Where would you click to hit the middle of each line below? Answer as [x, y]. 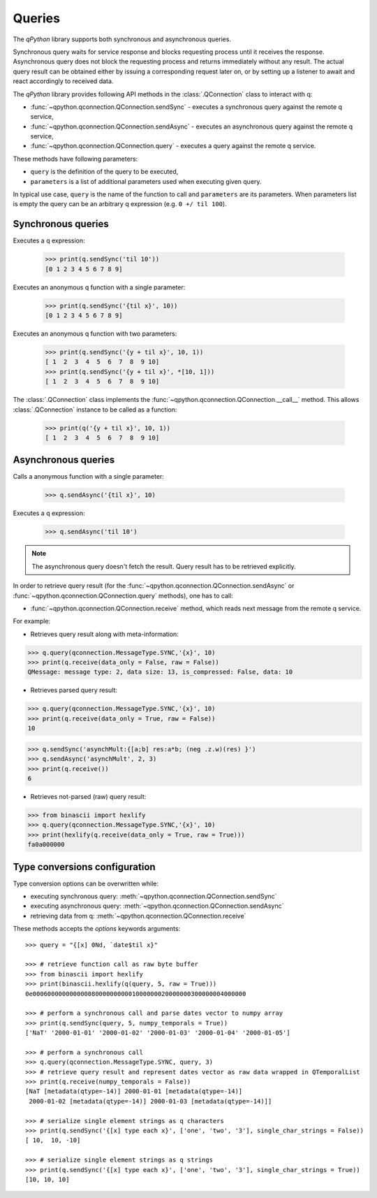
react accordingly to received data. [63, 81]
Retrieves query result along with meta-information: [105, 634]
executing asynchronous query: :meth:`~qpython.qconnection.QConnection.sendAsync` [157, 906]
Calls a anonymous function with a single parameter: [88, 477]
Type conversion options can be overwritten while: [86, 883]
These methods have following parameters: [75, 159]
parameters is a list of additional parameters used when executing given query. [146, 181]
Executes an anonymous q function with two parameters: [95, 334]
